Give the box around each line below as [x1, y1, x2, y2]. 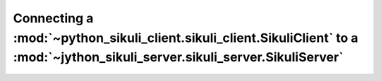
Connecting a [13, 10, 94, 26]
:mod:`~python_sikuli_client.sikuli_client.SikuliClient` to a [13, 30, 359, 45]
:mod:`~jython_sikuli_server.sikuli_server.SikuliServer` [13, 50, 344, 66]
